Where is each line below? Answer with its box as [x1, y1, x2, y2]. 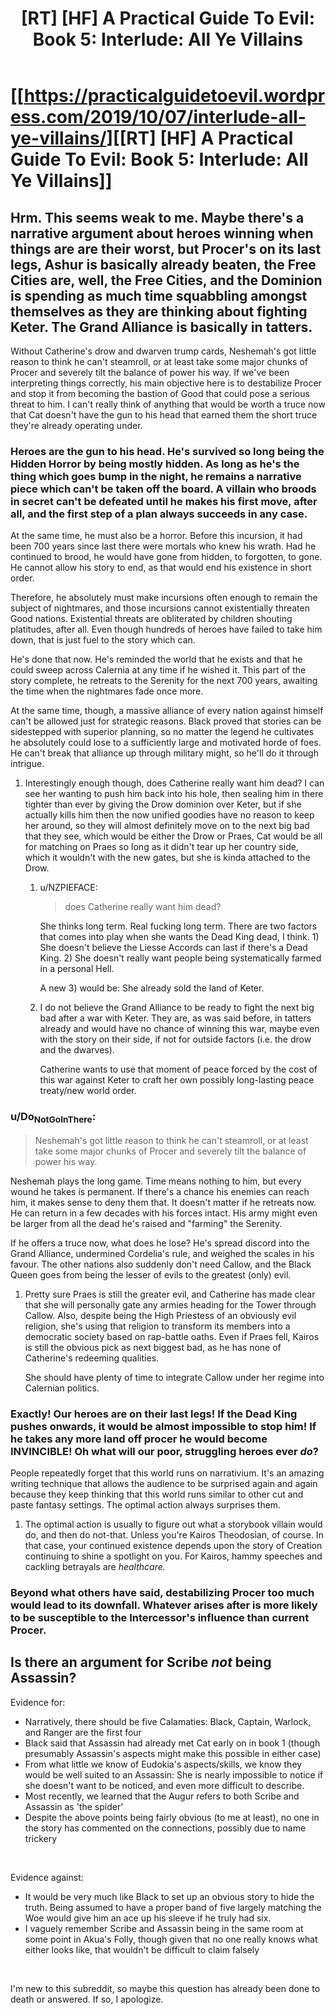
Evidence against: [10, 1871, 84, 1883]
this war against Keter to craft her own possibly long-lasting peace [39, 1074, 315, 1086]
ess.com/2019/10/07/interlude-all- [10, 106, 307, 129]
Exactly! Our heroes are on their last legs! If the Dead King [10, 1407, 298, 1421]
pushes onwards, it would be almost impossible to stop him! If [10, 1419, 317, 1433]
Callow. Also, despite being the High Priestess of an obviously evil [24, 1309, 297, 1321]
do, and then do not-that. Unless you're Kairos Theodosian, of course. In [24, 1529, 324, 1541]
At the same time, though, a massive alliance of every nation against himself [10, 705, 324, 717]
